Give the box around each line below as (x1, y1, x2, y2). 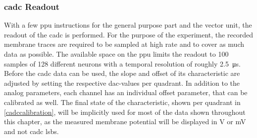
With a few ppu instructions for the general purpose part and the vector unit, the (4, 20, 252, 30)
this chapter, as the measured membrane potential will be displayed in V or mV (4, 116, 246, 127)
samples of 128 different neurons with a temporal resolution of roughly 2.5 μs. (4, 58, 241, 69)
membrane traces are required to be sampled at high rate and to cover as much (4, 39, 245, 49)
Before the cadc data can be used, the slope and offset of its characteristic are (4, 68, 240, 78)
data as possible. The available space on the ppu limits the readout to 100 (4, 49, 229, 59)
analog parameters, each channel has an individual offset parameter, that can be (4, 87, 248, 98)
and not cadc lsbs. (4, 126, 59, 136)
